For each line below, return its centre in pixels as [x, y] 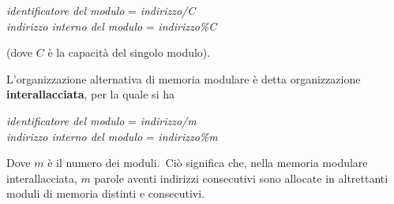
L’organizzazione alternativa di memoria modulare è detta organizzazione [184, 78]
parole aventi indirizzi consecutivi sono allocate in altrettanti [241, 178]
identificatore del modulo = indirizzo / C [101, 10]
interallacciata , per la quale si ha [90, 94]
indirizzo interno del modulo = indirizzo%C [112, 26]
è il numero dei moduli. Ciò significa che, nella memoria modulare [208, 163]
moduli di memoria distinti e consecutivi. [106, 193]
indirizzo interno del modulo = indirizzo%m [112, 136]
